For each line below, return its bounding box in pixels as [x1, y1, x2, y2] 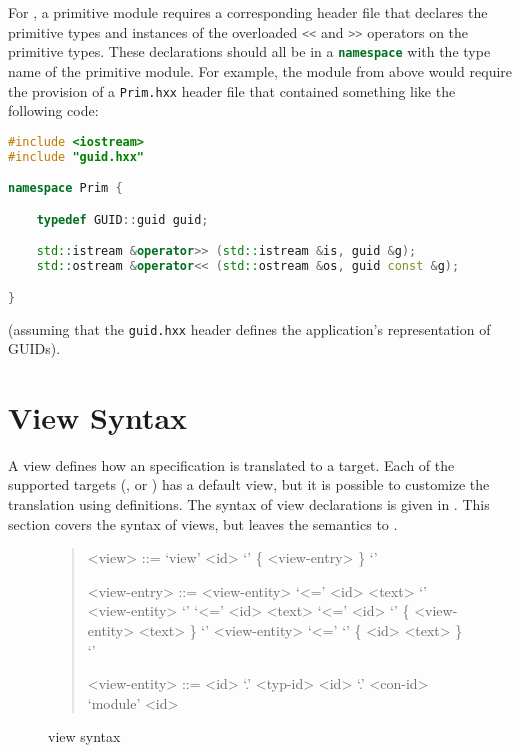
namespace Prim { [8, 181, 123, 196]
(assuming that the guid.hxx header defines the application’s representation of [8, 318, 491, 339]
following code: [8, 100, 99, 121]
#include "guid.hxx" [8, 149, 145, 164]
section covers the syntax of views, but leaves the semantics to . [8, 513, 398, 534]
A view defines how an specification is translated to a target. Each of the [8, 454, 455, 475]
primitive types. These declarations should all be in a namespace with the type [8, 41, 491, 62]
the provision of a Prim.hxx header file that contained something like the [8, 80, 456, 101]
